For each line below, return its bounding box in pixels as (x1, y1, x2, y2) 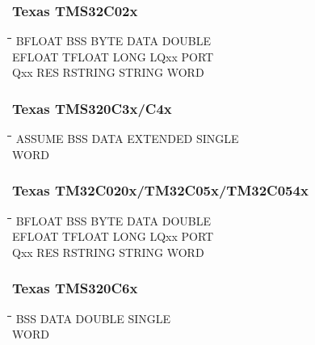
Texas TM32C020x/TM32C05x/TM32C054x (12, 180, 309, 200)
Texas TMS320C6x (12, 278, 138, 298)
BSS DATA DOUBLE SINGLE (15, 309, 171, 326)
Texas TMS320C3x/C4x (12, 98, 172, 118)
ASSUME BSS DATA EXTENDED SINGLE (15, 130, 239, 147)
